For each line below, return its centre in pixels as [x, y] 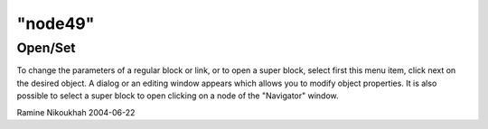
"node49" [56, 23]
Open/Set [46, 48]
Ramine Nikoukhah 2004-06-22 [76, 112]
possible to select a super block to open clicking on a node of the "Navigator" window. [178, 96]
